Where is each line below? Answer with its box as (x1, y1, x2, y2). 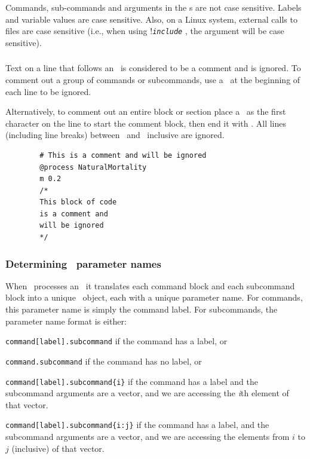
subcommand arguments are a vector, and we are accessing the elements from (5, 430, 290, 443)
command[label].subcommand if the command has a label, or (5, 335, 228, 347)
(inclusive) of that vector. (11, 442, 105, 454)
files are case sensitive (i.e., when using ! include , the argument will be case (5, 25, 284, 37)
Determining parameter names (5, 256, 161, 271)
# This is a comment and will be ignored (39, 151, 207, 160)
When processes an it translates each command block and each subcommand (5, 279, 295, 292)
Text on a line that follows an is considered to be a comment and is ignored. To (5, 62, 301, 74)
